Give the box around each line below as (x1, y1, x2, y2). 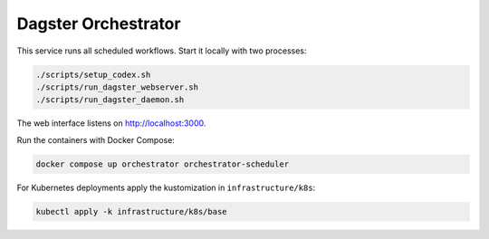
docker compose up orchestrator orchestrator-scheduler (35, 158, 290, 169)
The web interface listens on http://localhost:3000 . (16, 118, 206, 129)
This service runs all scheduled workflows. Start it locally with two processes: (16, 45, 307, 56)
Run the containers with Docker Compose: (16, 134, 176, 145)
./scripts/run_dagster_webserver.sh (35, 81, 199, 92)
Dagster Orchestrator (16, 14, 181, 33)
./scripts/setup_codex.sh (35, 69, 151, 80)
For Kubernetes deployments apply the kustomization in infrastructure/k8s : (16, 182, 316, 193)
